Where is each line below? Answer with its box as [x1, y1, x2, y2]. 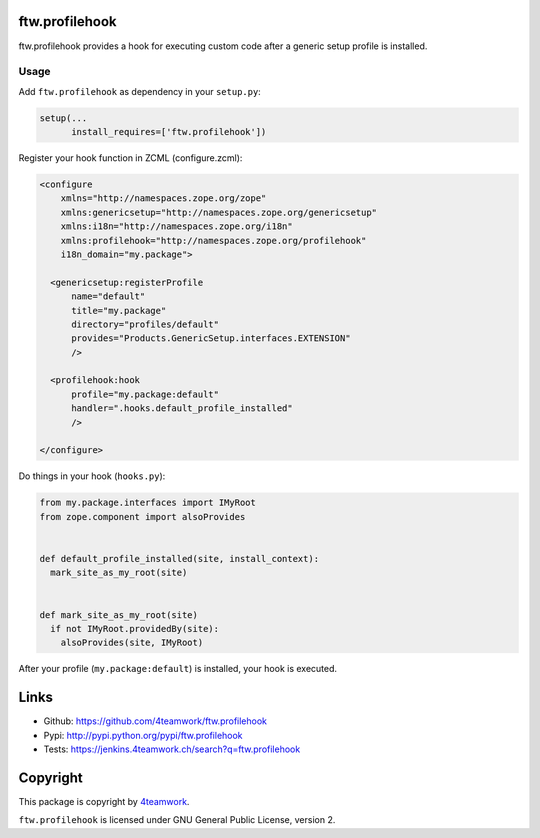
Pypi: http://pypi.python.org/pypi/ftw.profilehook [43, 729, 244, 741]
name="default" [71, 291, 146, 302]
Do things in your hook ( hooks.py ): [18, 470, 166, 482]
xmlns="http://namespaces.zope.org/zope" [60, 193, 267, 204]
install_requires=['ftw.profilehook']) [71, 126, 267, 138]
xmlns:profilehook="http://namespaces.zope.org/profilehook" [60, 235, 367, 246]
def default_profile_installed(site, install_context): [39, 553, 320, 564]
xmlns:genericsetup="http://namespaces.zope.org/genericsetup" [60, 206, 378, 218]
